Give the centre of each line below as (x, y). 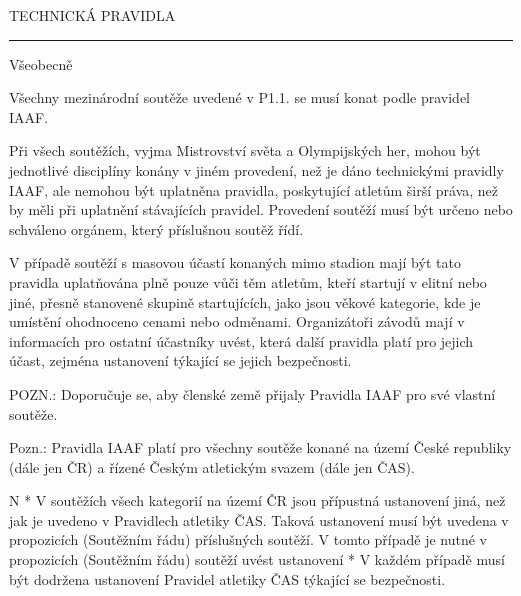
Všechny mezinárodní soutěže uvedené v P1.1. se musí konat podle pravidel (240, 97)
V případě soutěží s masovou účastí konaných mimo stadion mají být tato (235, 262)
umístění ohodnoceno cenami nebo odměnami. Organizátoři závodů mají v (237, 321)
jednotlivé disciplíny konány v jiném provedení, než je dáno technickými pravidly (256, 169)
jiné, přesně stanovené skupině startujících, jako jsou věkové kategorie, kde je (245, 301)
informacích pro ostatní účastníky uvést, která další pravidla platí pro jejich (241, 340)
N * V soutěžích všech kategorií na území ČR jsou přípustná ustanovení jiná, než (257, 500)
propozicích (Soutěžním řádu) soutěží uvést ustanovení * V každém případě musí (257, 559)
